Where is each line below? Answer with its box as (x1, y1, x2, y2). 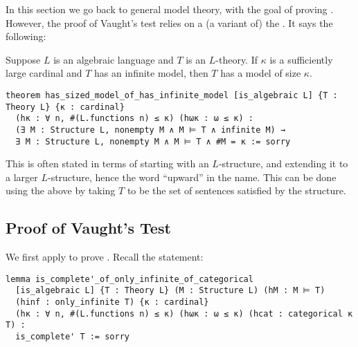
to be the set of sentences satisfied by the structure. (127, 183, 346, 198)
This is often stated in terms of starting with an (6, 156, 209, 171)
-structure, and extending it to (218, 156, 348, 171)
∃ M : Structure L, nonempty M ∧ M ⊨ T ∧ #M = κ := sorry (15, 136, 291, 147)
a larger (6, 169, 38, 184)
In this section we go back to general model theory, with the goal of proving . (6, 2, 334, 16)
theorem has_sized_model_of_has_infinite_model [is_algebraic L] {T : (6, 90, 338, 100)
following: (6, 29, 46, 44)
